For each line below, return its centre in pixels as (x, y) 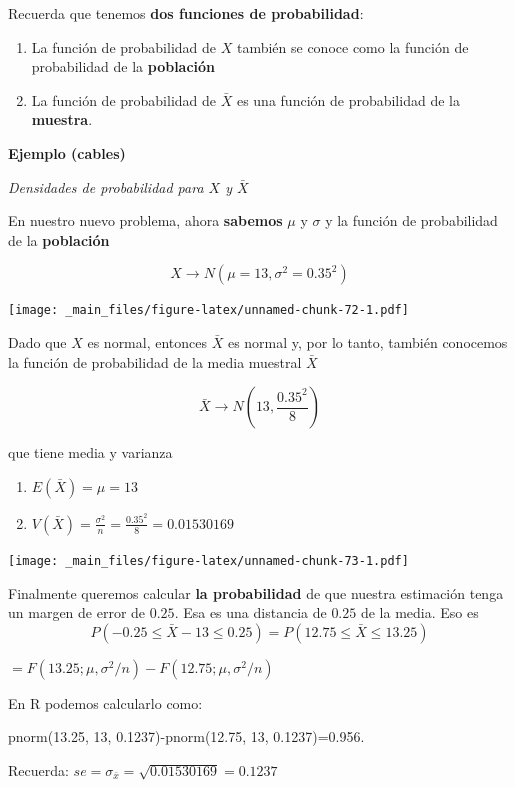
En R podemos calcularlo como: (105, 702)
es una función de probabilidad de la (348, 99)
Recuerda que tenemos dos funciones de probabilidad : (186, 13)
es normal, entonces (147, 342)
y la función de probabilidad (411, 220)
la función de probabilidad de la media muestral (155, 361)
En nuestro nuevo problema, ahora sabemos (145, 220)
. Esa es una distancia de (250, 612)
